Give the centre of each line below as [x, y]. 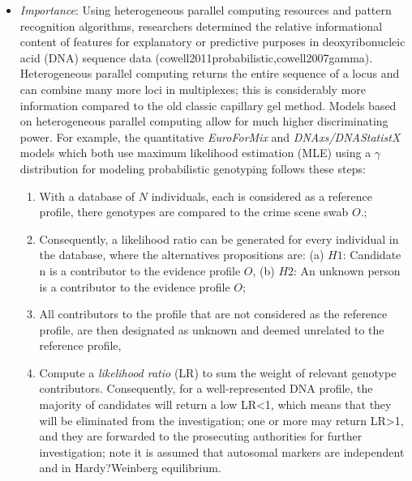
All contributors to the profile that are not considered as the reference [213, 314]
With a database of [87, 196]
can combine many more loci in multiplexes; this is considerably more [193, 89]
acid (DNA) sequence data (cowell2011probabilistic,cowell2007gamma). [196, 57]
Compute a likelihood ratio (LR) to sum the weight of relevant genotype [218, 372]
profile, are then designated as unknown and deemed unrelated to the [212, 329]
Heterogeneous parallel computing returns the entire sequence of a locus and [210, 73]
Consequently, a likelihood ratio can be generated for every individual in [219, 238]
